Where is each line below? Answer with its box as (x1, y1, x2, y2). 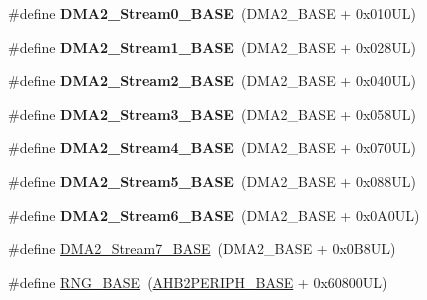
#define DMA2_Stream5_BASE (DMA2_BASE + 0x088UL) (8, 170, 416, 191)
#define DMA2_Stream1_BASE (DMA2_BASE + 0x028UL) (8, 36, 416, 57)
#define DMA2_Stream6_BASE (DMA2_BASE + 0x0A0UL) (8, 204, 420, 225)
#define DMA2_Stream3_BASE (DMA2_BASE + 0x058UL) (8, 103, 416, 124)
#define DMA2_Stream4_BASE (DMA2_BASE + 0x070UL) (8, 137, 416, 158)
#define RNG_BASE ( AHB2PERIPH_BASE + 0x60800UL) (8, 271, 388, 292)
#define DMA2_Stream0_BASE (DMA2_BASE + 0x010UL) (8, 3, 416, 23)
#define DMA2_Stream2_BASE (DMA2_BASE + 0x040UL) (8, 70, 416, 91)
